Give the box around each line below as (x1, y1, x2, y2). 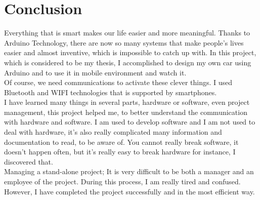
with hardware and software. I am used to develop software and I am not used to (4, 116, 255, 127)
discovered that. (4, 156, 53, 167)
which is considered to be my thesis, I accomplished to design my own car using (4, 57, 251, 67)
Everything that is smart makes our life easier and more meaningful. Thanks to (4, 27, 250, 38)
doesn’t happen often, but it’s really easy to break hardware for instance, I (4, 146, 236, 157)
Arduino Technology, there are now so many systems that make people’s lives (4, 37, 244, 48)
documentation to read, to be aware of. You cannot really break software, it (4, 136, 239, 147)
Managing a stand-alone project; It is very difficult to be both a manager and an (4, 166, 254, 177)
